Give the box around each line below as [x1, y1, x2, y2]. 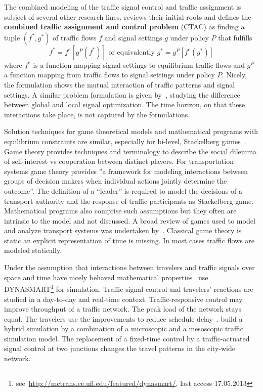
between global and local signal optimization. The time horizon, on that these [4, 99, 245, 110]
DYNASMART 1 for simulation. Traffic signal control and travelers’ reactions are [4, 282, 253, 294]
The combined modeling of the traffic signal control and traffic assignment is [4, 2, 241, 12]
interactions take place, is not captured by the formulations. [4, 109, 190, 119]
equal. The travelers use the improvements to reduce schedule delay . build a [4, 313, 243, 324]
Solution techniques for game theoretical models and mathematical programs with [4, 126, 258, 137]
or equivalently [108, 49, 155, 56]
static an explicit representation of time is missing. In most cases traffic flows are [4, 235, 255, 245]
